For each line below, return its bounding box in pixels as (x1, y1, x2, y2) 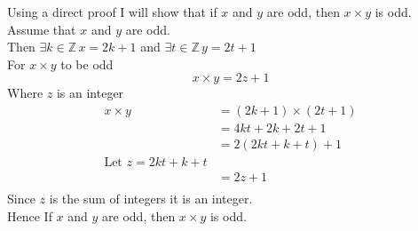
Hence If (7, 206, 52, 225)
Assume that (7, 20, 76, 38)
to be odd (60, 54, 114, 73)
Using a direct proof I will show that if (7, 3, 217, 20)
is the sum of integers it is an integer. (49, 189, 253, 208)
